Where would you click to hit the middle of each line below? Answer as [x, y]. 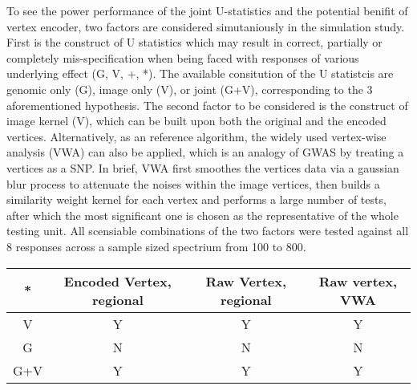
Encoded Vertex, [117, 281]
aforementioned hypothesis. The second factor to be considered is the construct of [207, 105]
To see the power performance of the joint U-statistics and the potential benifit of [207, 10]
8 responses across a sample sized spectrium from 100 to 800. [156, 246]
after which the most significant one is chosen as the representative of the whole [202, 215]
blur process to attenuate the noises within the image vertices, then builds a [193, 183]
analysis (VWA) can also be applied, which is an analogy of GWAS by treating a [205, 152]
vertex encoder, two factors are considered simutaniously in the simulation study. [206, 26]
